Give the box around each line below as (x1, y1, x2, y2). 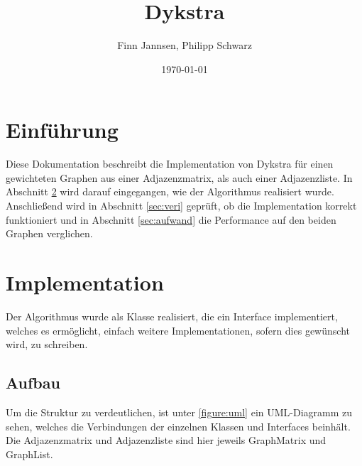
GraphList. (6, 446, 53, 461)
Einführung (6, 115, 119, 144)
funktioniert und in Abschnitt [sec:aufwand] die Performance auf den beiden (6, 212, 336, 227)
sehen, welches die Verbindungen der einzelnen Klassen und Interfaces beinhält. (6, 418, 351, 433)
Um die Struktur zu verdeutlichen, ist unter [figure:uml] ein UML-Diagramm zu (6, 404, 353, 419)
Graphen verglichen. (6, 226, 93, 241)
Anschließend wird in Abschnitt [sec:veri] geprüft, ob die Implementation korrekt (6, 198, 357, 213)
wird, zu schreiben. (6, 337, 88, 352)
